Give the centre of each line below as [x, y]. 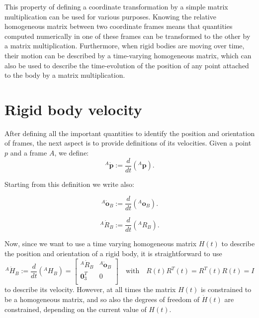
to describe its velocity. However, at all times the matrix [90, 289]
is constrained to [226, 289]
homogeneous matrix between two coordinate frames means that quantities [119, 26]
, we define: [72, 153]
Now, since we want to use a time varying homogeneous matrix [101, 243]
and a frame [29, 153]
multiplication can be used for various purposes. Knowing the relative [110, 16]
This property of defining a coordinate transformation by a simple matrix [116, 6]
